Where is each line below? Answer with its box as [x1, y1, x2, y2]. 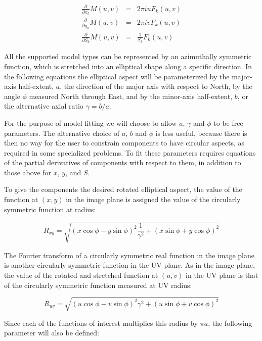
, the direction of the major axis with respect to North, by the [60, 81, 252, 91]
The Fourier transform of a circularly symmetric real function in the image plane [4, 250, 254, 260]
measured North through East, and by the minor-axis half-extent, [29, 90, 233, 101]
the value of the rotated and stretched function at [4, 269, 158, 280]
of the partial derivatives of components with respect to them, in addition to [4, 157, 241, 168]
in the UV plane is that [186, 269, 258, 280]
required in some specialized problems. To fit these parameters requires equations [4, 147, 256, 158]
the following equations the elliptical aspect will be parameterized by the [4, 71, 230, 81]
